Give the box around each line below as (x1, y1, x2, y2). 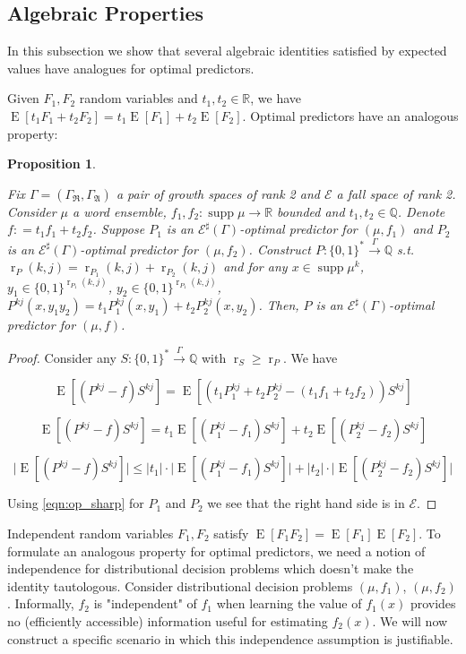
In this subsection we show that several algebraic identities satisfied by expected (7, 41, 447, 60)
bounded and (277, 202, 345, 220)
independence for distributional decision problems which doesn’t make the (7, 559, 414, 578)
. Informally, (7, 594, 74, 613)
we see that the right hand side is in (207, 494, 405, 512)
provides (410, 594, 456, 613)
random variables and (79, 89, 198, 108)
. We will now (372, 611, 448, 630)
